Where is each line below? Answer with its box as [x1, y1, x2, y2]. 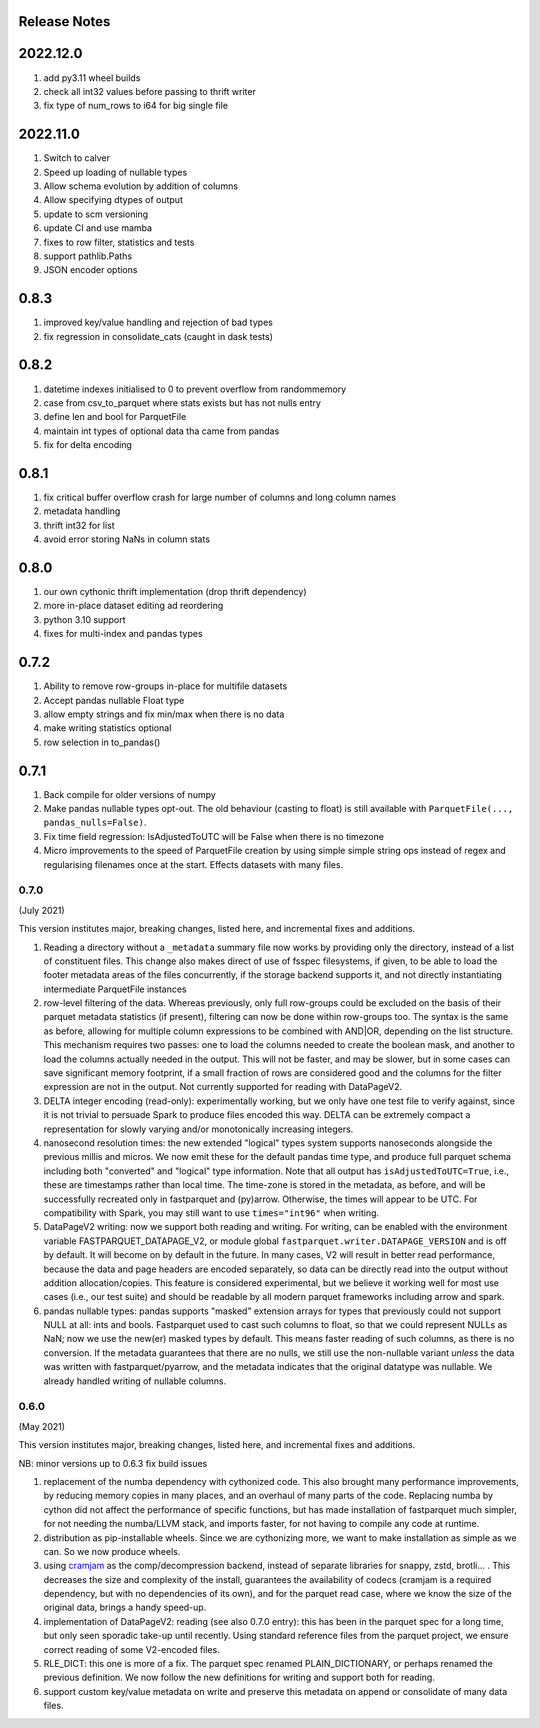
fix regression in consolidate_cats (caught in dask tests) [43, 330, 274, 342]
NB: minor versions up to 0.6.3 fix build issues [18, 1457, 208, 1469]
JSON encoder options [43, 264, 138, 276]
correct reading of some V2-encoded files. [43, 1643, 220, 1655]
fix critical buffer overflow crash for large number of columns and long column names [43, 491, 397, 504]
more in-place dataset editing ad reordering [43, 600, 224, 612]
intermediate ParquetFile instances [43, 983, 187, 995]
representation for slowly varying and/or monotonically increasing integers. [43, 1123, 354, 1135]
